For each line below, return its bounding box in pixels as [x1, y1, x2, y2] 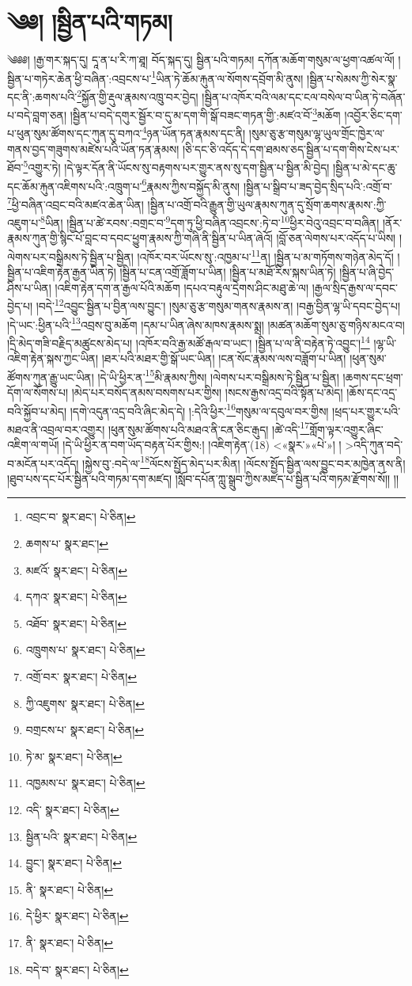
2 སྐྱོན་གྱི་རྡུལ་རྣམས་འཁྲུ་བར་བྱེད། [77, 86, 198, 105]
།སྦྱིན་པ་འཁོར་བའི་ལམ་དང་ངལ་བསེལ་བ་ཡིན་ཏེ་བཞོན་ [202, 88, 406, 105]
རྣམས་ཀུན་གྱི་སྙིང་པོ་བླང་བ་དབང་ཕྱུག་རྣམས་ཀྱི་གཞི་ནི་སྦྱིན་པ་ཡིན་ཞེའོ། [7, 230, 273, 246]
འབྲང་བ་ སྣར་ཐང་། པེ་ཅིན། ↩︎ [25, 508, 136, 525]
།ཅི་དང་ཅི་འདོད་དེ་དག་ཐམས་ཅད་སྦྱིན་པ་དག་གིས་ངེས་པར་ [182, 140, 399, 157]
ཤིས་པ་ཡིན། [7, 279, 51, 295]
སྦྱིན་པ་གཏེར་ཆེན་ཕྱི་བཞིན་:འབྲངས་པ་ [7, 70, 152, 86]
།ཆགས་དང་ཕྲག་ [342, 368, 403, 385]
